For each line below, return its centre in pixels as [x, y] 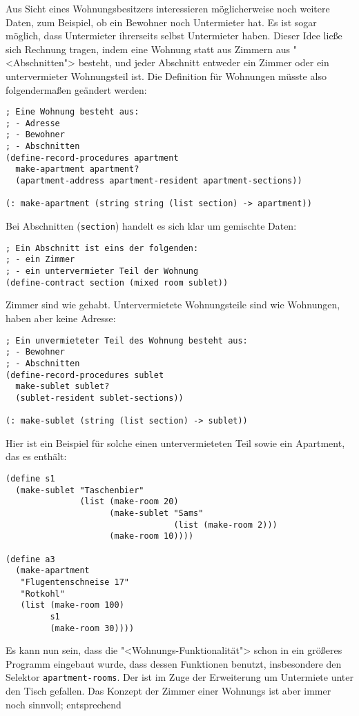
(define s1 [30, 478]
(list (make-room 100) [72, 605]
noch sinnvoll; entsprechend [64, 704]
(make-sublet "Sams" [156, 513]
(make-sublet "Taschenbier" [80, 490]
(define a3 [30, 559]
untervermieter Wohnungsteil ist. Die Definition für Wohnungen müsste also [166, 76]
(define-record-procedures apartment [92, 158]
